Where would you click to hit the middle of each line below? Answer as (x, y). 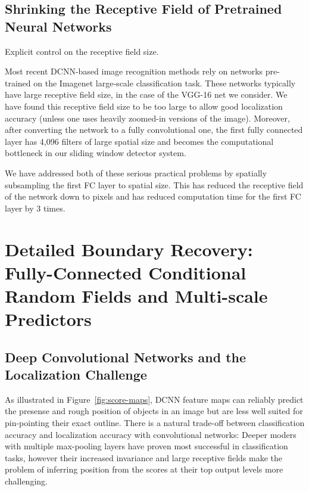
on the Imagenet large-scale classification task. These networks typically (165, 83)
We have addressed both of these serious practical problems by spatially (136, 173)
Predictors (48, 319)
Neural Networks (58, 26)
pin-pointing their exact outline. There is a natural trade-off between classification (155, 423)
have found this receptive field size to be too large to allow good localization (144, 106)
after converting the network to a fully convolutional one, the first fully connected (154, 130)
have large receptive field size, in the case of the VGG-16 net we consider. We (146, 94)
